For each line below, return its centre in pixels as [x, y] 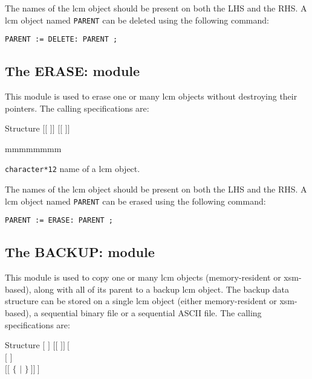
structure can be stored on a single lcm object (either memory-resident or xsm [150, 301]
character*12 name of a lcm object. [73, 169]
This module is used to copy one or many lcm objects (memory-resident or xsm [152, 277]
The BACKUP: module [80, 252]
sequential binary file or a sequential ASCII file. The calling [151, 313]
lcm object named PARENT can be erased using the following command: [135, 201]
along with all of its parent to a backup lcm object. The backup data [162, 289]
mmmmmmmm [33, 148]
